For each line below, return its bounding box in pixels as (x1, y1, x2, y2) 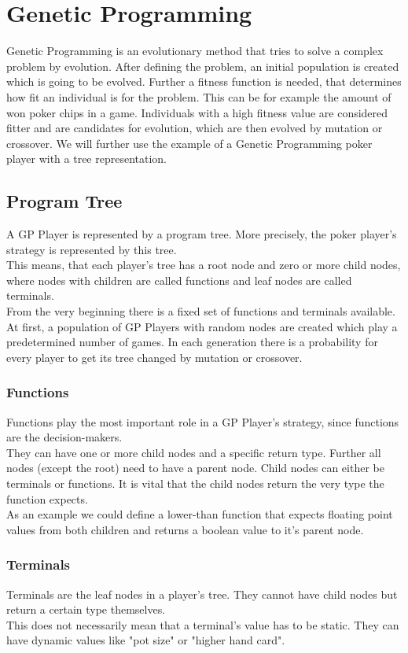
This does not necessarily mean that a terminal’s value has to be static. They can (6, 616, 399, 633)
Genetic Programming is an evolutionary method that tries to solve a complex (6, 42, 384, 59)
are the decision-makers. (6, 429, 123, 445)
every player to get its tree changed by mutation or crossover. (6, 349, 303, 365)
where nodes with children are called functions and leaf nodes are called (6, 271, 352, 288)
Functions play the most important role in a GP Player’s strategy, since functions (6, 413, 399, 430)
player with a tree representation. (6, 150, 167, 167)
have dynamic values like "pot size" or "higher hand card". (6, 632, 285, 648)
